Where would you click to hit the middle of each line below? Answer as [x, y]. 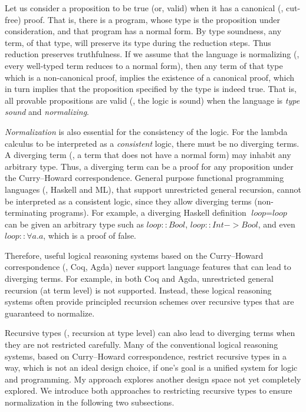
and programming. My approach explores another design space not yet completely [153, 379]
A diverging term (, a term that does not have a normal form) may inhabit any [148, 155]
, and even [277, 224]
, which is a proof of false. [90, 235]
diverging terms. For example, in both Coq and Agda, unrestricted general [139, 278]
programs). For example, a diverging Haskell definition [148, 212]
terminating [26, 212]
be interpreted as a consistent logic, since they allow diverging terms [128, 201]
